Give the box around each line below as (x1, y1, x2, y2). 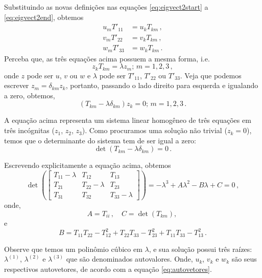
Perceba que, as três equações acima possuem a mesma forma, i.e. (4, 53, 210, 63)
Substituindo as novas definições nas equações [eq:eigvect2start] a (4, 2, 208, 12)
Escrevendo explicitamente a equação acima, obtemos (4, 160, 171, 170)
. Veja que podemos (180, 70, 242, 80)
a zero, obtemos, (4, 90, 55, 100)
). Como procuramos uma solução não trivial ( (82, 125, 227, 136)
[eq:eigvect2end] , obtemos (4, 11, 84, 22)
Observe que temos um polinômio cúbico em (4, 243, 142, 254)
